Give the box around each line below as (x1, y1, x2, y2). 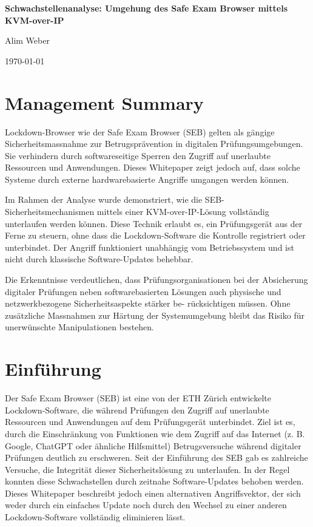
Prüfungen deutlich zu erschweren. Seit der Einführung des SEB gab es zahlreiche (5, 451, 308, 464)
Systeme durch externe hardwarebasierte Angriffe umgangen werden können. (5, 172, 289, 185)
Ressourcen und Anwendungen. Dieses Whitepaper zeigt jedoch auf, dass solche (5, 161, 300, 174)
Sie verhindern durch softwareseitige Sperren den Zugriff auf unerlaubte (5, 149, 271, 161)
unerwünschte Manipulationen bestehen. (5, 321, 155, 333)
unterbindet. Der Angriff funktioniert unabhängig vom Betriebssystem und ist (5, 240, 294, 253)
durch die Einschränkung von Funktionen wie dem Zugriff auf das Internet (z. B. (5, 427, 305, 440)
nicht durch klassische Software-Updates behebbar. (5, 253, 194, 265)
